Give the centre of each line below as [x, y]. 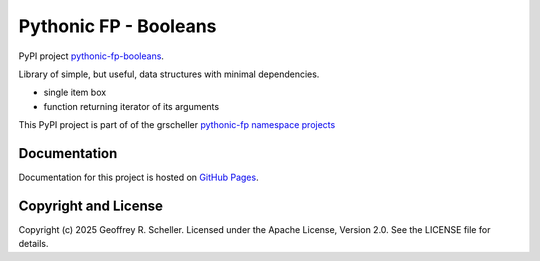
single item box [75, 92]
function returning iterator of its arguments [131, 106]
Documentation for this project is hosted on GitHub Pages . [138, 177]
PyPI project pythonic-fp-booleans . [91, 56]
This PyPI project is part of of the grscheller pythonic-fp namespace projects [177, 125]
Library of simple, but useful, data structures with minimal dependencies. [169, 74]
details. [33, 244]
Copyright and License [91, 205]
